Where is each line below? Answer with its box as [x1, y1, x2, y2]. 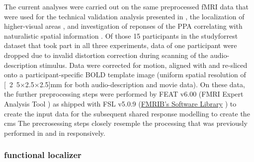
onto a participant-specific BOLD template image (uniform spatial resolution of [4, 69, 246, 80]
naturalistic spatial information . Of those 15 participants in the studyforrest [4, 30, 238, 41]
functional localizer [4, 149, 82, 161]
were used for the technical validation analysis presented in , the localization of [4, 11, 245, 21]
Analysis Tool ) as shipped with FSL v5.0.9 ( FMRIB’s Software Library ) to [4, 98, 237, 108]
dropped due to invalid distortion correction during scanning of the [4, 50, 208, 60]
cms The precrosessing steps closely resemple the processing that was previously [4, 118, 248, 128]
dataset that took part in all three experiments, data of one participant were [4, 40, 237, 51]
